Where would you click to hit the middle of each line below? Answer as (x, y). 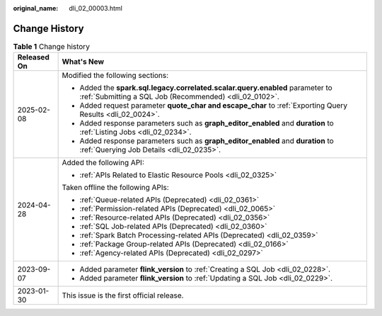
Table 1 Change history (51, 47)
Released (33, 57)
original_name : (36, 8)
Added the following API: (103, 163)
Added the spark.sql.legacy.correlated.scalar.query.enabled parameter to (206, 88)
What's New (83, 62)
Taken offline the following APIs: (115, 188)
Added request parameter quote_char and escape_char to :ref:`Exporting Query (214, 106)
